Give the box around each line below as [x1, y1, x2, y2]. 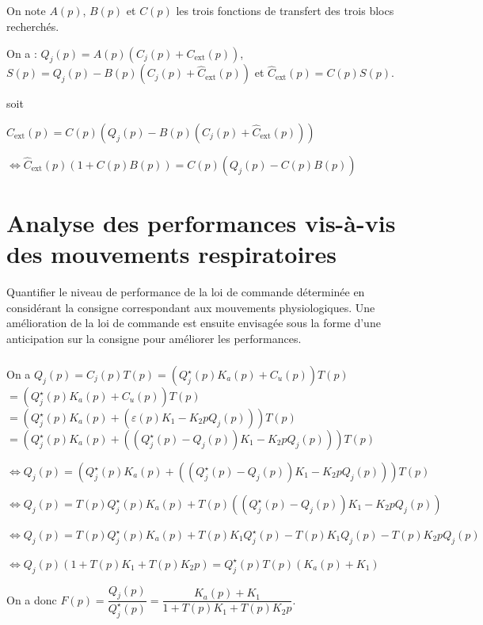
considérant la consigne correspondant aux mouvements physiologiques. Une [6, 299, 375, 315]
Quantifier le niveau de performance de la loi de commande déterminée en [6, 284, 365, 300]
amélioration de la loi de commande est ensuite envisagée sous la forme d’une [6, 314, 381, 331]
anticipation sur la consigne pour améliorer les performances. [6, 330, 302, 347]
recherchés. [6, 17, 59, 34]
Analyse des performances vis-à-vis [6, 207, 396, 239]
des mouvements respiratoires [6, 238, 337, 270]
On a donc [6, 591, 57, 608]
